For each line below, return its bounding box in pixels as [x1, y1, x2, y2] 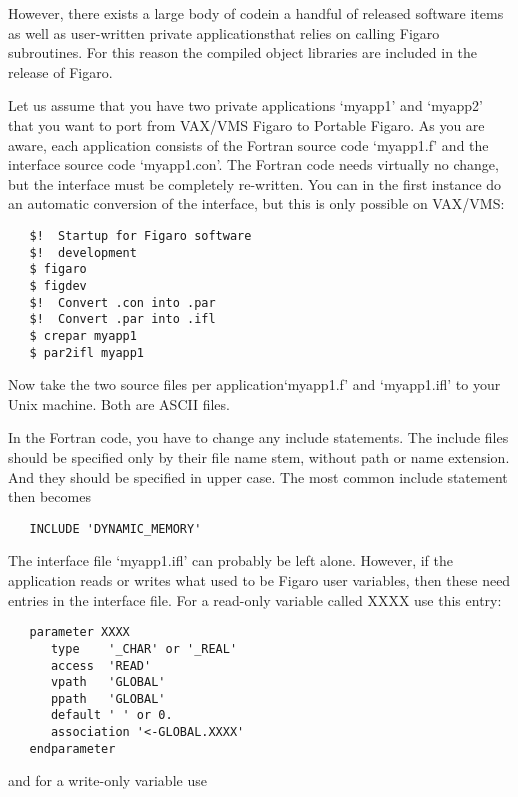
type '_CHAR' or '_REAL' [50, 641, 238, 656]
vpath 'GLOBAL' [50, 675, 166, 690]
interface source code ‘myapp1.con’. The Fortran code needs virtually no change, [8, 154, 499, 175]
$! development [29, 245, 137, 260]
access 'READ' [50, 658, 152, 673]
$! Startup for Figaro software [29, 228, 252, 243]
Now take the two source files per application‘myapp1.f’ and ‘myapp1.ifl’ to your [8, 374, 501, 395]
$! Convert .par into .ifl [29, 312, 216, 327]
